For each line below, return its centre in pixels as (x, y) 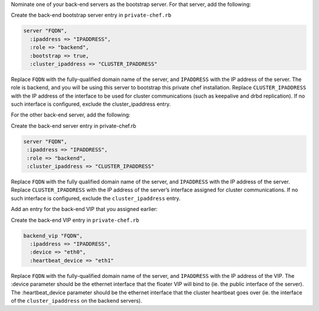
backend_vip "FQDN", (53, 236)
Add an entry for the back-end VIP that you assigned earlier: (84, 209)
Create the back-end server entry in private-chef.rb (74, 126)
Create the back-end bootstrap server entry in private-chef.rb (91, 15)
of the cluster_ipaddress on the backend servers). (77, 300)
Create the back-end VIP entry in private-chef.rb (75, 220)
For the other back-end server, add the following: (71, 115)
